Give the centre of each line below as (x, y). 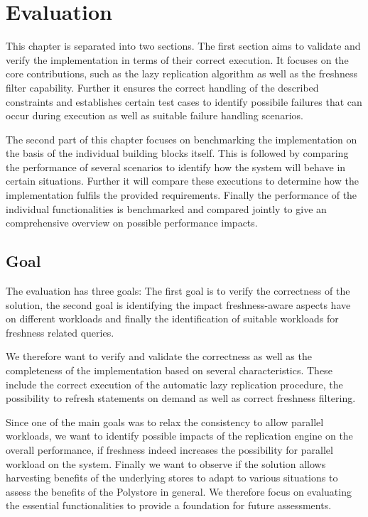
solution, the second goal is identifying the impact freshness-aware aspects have (178, 304)
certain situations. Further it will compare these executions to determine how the (182, 181)
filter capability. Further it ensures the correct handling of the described (162, 87)
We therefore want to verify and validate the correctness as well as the (159, 356)
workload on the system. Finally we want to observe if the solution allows (166, 463)
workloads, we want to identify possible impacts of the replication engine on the (179, 436)
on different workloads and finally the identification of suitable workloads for (172, 319)
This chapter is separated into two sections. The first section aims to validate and (183, 46)
